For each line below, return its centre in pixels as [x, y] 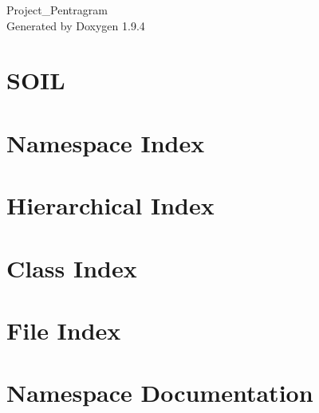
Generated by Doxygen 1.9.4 [76, 25]
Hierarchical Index [110, 205]
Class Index [72, 267]
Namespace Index [106, 142]
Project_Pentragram [57, 10]
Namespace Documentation [160, 393]
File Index [64, 330]
